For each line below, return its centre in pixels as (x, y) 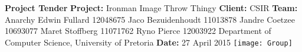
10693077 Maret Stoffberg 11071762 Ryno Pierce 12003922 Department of (138, 31)
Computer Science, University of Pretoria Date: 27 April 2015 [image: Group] (149, 42)
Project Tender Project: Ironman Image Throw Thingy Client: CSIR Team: (151, 8)
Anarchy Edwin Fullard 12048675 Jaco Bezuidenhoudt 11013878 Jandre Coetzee (150, 19)
